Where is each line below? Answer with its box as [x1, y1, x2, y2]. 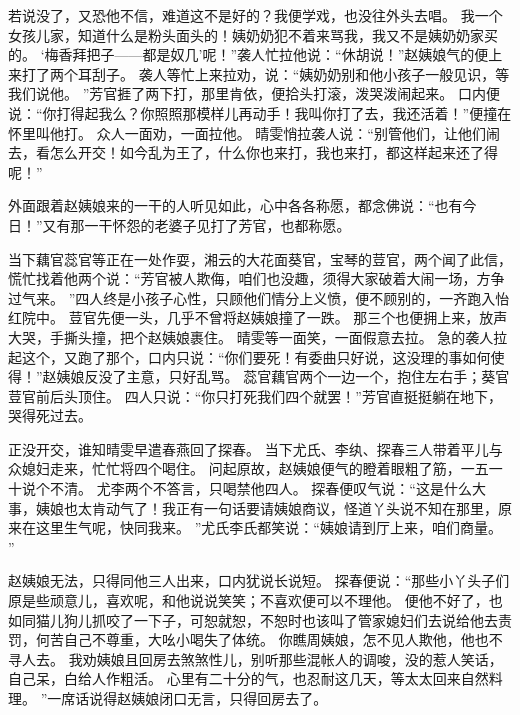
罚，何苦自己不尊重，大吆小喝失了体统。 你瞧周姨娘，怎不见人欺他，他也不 [8, 629, 503, 650]
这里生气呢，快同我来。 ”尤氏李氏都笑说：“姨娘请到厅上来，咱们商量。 [35, 517, 502, 538]
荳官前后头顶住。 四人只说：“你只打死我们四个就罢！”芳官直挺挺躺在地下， [8, 385, 502, 406]
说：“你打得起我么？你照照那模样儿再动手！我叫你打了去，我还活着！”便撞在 [8, 102, 512, 123]
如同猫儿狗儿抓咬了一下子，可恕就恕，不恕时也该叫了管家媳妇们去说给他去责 [8, 609, 512, 630]
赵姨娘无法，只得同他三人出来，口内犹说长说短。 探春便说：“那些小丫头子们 [8, 570, 510, 591]
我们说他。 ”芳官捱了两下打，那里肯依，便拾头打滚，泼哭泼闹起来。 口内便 [8, 83, 500, 104]
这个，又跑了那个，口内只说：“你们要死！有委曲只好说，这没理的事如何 [21, 346, 491, 367]
